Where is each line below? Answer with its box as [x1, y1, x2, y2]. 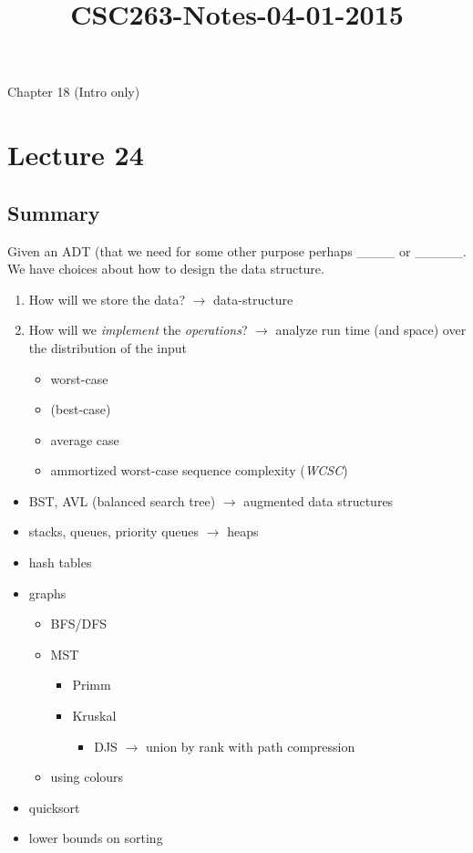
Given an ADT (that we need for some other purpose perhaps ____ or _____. [7, 241, 467, 260]
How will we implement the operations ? [28, 320, 248, 339]
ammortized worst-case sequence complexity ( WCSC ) [50, 461, 348, 480]
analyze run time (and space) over [275, 320, 467, 339]
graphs [28, 583, 67, 602]
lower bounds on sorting [28, 828, 163, 848]
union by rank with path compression [145, 736, 355, 755]
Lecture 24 [7, 136, 144, 173]
